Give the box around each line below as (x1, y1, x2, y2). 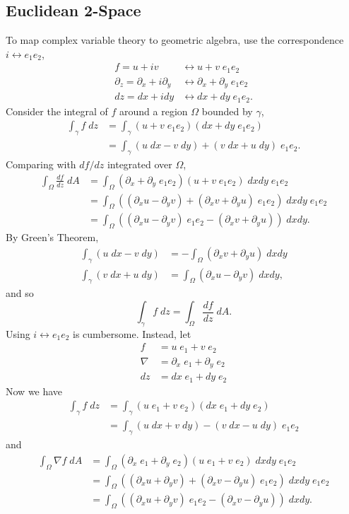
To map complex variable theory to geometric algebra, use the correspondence (6, 33, 344, 47)
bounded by (201, 103, 253, 118)
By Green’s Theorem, (6, 230, 99, 245)
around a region (119, 103, 188, 118)
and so (6, 286, 34, 300)
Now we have (6, 383, 63, 398)
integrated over (107, 157, 172, 172)
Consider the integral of (6, 103, 108, 118)
